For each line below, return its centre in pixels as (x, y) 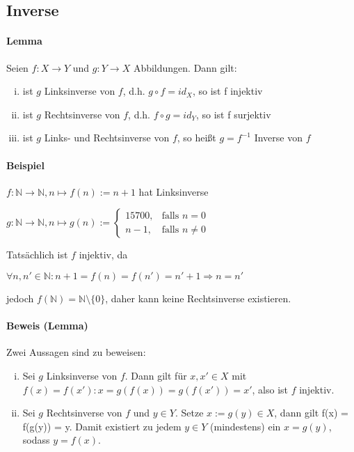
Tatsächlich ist (37, 255)
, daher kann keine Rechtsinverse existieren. (198, 298)
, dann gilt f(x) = (311, 413)
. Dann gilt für (156, 375)
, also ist (270, 389)
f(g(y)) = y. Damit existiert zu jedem (102, 426)
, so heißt (196, 138)
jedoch (20, 298)
